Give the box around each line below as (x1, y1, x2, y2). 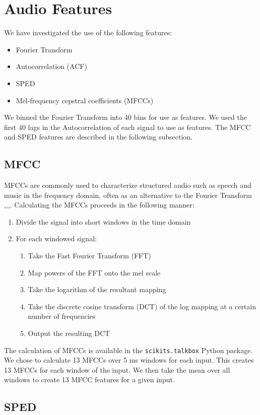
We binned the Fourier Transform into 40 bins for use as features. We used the (4, 112, 247, 122)
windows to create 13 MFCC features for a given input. (4, 374, 175, 385)
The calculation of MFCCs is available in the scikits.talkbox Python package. (4, 344, 253, 355)
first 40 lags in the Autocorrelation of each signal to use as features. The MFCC (4, 121, 251, 132)
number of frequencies (28, 311, 96, 321)
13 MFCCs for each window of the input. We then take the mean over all (4, 364, 230, 375)
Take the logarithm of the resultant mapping (28, 284, 166, 295)
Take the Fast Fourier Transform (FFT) (28, 250, 151, 261)
